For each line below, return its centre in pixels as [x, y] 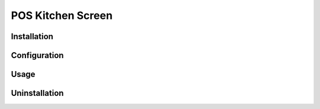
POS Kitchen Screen [62, 15]
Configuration [37, 55]
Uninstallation [37, 93]
